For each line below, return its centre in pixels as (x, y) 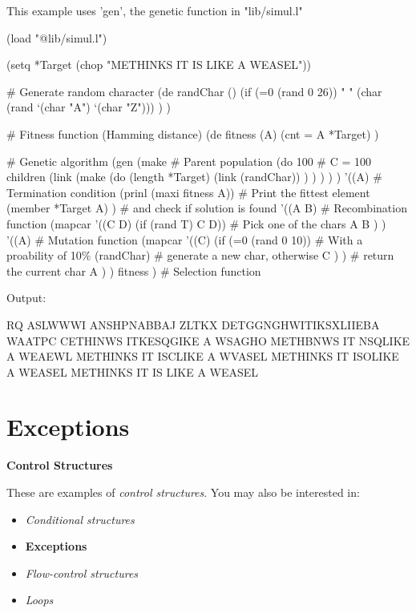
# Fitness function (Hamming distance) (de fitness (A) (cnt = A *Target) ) (193, 133)
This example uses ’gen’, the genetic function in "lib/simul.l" (155, 10)
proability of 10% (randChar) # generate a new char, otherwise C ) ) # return (200, 255)
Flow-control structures (82, 573)
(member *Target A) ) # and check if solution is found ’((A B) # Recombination (207, 208)
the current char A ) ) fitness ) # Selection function (134, 270)
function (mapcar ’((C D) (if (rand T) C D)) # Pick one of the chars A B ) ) (196, 223)
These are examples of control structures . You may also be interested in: (183, 492)
